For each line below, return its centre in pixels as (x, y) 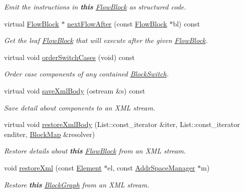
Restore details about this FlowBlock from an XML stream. (95, 151)
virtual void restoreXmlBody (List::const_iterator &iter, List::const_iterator (122, 124)
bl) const (186, 23)
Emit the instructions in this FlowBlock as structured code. (95, 6)
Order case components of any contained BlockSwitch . (86, 74)
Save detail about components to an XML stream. (80, 107)
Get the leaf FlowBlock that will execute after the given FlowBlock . (106, 40)
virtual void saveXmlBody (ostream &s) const (75, 90)
